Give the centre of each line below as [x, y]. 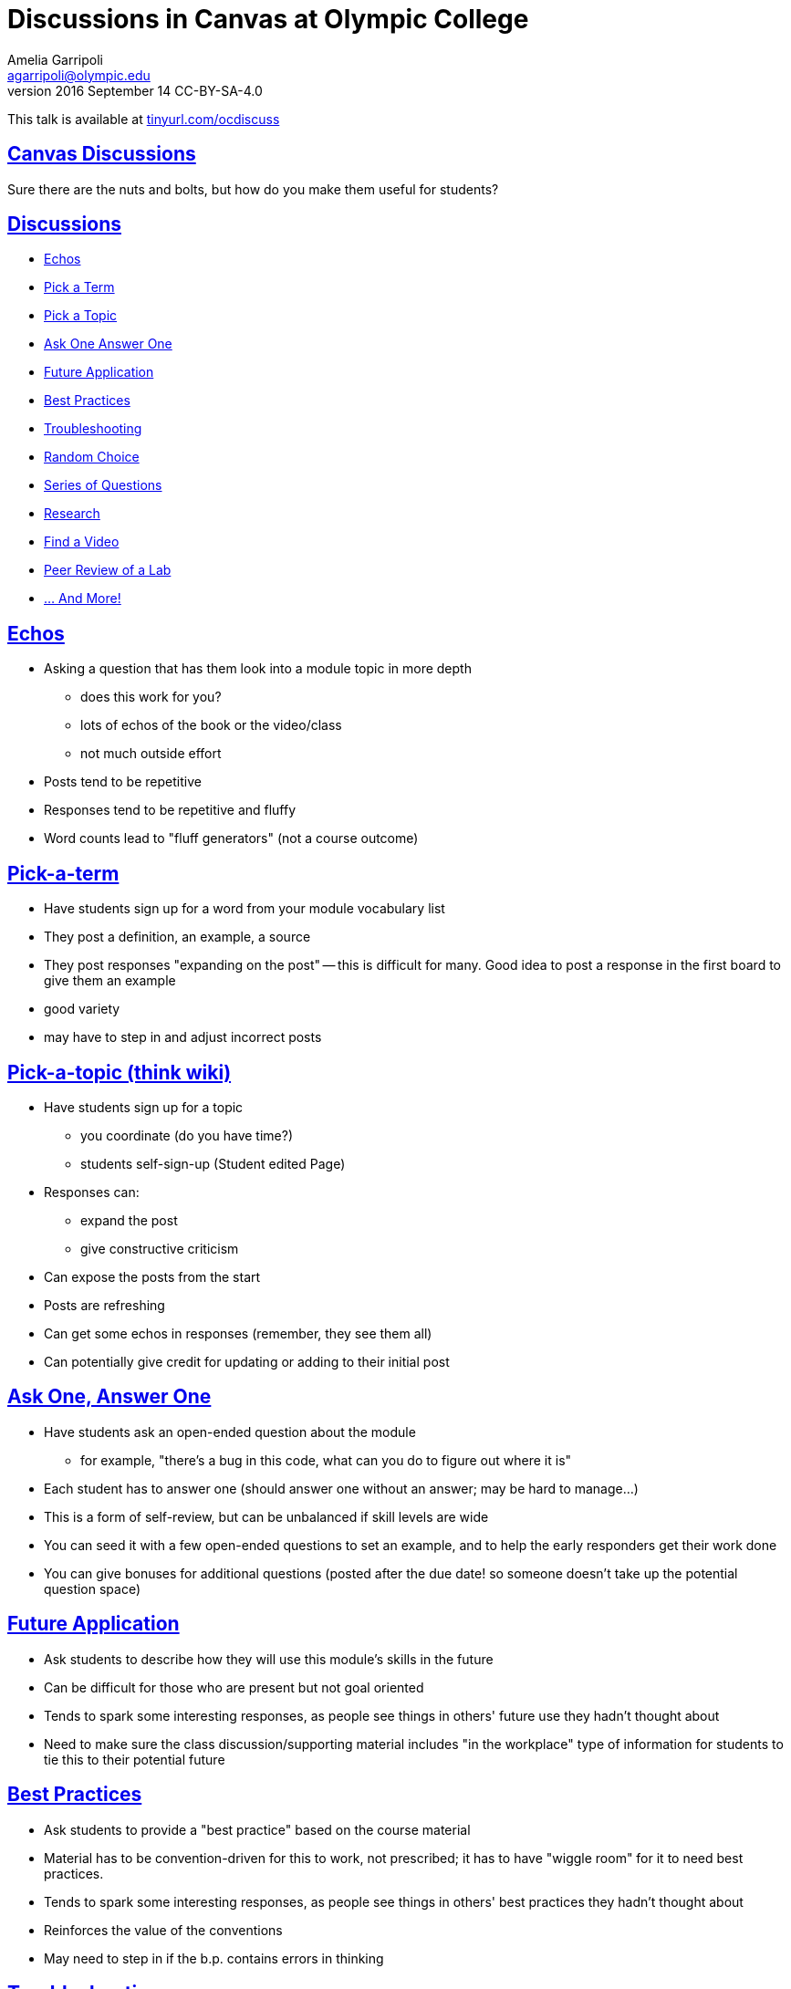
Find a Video [82, 542]
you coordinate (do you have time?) [187, 1135]
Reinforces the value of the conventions [163, 1930]
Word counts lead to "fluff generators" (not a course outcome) [231, 838]
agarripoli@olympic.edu [79, 75]
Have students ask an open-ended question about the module [230, 1432]
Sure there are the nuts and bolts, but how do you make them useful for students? [253, 189]
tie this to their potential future [135, 1759]
